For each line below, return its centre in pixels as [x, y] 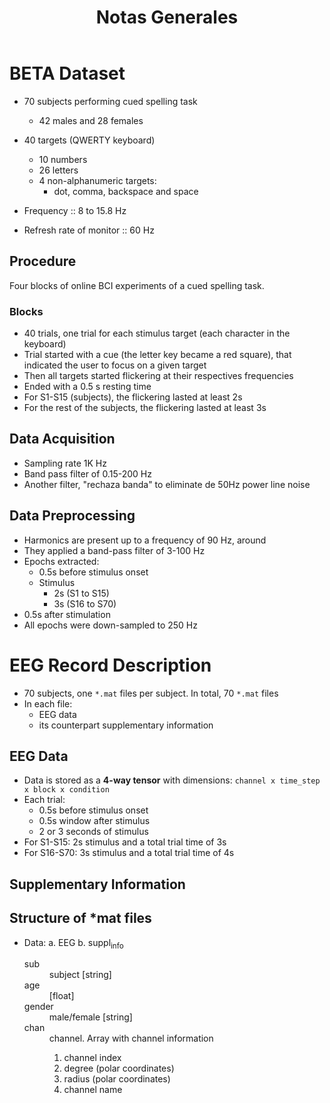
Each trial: [44, 800]
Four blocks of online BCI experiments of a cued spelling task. [137, 285]
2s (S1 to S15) [81, 593]
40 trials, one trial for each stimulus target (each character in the [157, 333]
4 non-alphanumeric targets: [97, 180]
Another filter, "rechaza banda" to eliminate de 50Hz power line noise [167, 484]
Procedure [43, 261]
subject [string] [80, 975]
